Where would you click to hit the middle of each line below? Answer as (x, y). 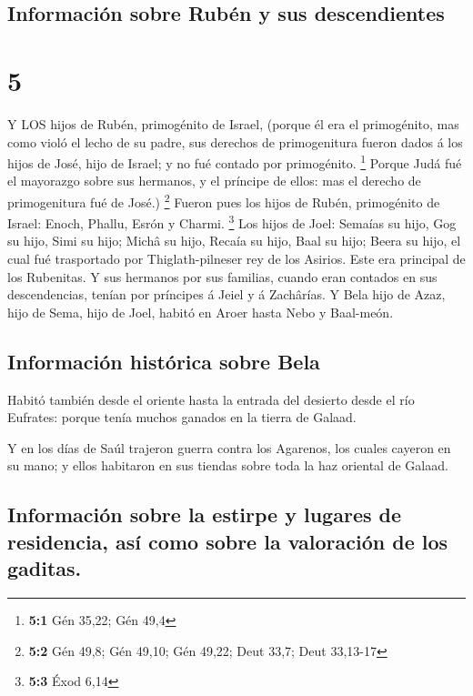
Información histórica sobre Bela (164, 361)
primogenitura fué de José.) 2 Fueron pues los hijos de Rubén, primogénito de (224, 200)
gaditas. (45, 568)
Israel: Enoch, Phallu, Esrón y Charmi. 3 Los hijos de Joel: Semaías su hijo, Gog (232, 222)
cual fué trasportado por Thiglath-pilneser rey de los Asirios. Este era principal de (236, 259)
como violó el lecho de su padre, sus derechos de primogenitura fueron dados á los (235, 141)
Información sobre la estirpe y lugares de (205, 514)
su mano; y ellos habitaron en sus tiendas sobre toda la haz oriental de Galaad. (228, 465)
